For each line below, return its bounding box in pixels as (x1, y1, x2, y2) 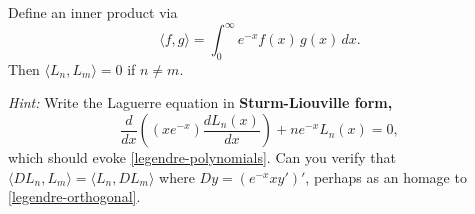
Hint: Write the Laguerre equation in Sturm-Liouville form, (8, 92, 393, 113)
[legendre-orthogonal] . (8, 186, 141, 207)
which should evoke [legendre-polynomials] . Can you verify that (8, 147, 396, 168)
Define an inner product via (8, 2, 178, 22)
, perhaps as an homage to (305, 166, 467, 187)
